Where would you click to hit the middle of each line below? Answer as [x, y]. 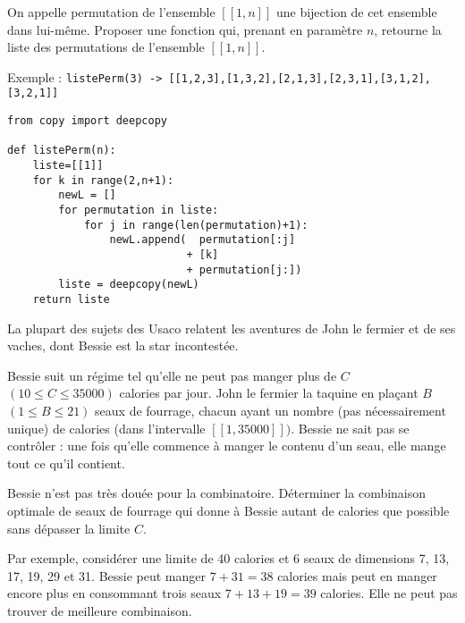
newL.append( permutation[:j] [203, 240]
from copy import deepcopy [87, 121]
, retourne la [408, 29]
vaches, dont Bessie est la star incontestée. [123, 345]
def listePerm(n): [62, 151]
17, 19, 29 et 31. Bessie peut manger [107, 575]
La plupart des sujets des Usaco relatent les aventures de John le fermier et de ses [232, 328]
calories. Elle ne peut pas [389, 593]
